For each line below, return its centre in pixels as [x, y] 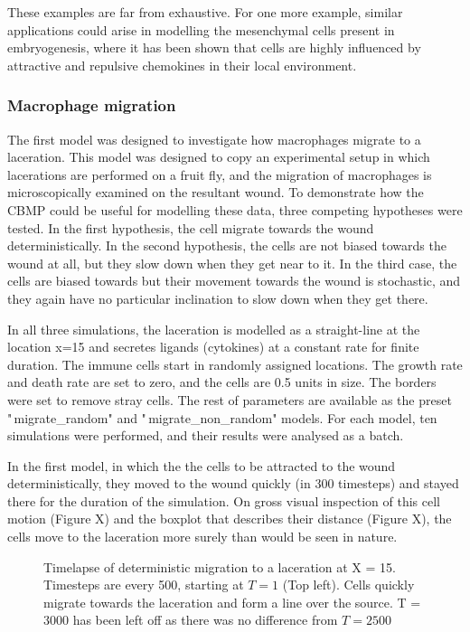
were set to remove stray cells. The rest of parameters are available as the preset [230, 399]
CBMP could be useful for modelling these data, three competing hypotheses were [235, 209]
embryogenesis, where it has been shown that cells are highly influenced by [214, 47]
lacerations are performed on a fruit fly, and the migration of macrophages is [220, 174]
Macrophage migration [92, 105]
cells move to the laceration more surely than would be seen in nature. [202, 537]
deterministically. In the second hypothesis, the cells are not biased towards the [227, 245]
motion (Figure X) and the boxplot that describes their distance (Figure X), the [230, 519]
